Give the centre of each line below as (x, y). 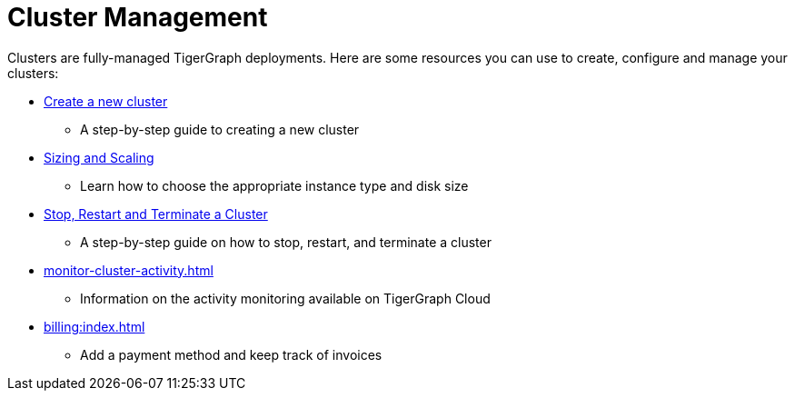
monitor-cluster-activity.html (129, 270)
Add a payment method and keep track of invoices (231, 354)
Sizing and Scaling (99, 157)
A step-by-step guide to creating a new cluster (220, 129)
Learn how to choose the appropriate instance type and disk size (274, 185)
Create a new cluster (106, 101)
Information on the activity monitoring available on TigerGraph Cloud (285, 298)
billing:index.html (94, 326)
